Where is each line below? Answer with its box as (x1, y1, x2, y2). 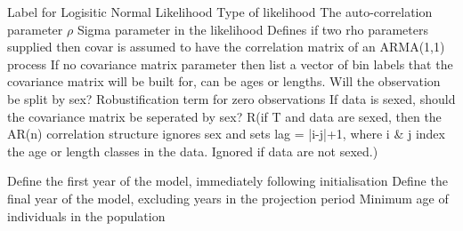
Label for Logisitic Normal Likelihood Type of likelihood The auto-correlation (7, 3, 433, 20)
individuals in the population (7, 206, 166, 225)
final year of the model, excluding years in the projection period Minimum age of (7, 188, 449, 207)
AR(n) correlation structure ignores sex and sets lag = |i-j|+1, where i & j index (7, 124, 445, 143)
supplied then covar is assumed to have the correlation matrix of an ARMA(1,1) (7, 37, 445, 56)
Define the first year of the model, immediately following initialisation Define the (7, 171, 448, 190)
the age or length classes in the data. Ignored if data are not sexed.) (7, 141, 378, 160)
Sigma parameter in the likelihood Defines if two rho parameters (77, 20, 429, 38)
